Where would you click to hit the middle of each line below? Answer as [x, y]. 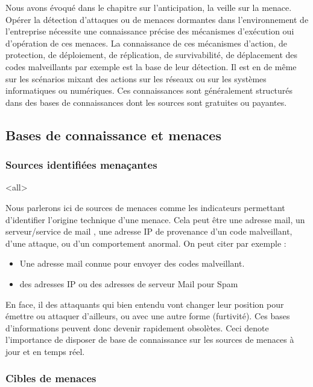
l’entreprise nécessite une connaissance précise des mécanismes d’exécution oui [150, 31]
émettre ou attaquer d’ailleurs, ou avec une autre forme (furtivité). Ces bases [148, 316]
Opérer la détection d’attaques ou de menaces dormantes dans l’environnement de [157, 19]
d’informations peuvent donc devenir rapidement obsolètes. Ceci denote [137, 327]
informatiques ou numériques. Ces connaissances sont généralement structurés [149, 90]
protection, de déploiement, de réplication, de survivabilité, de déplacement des [152, 55]
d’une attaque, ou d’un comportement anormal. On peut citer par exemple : [146, 243]
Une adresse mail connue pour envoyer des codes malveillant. [132, 263]
